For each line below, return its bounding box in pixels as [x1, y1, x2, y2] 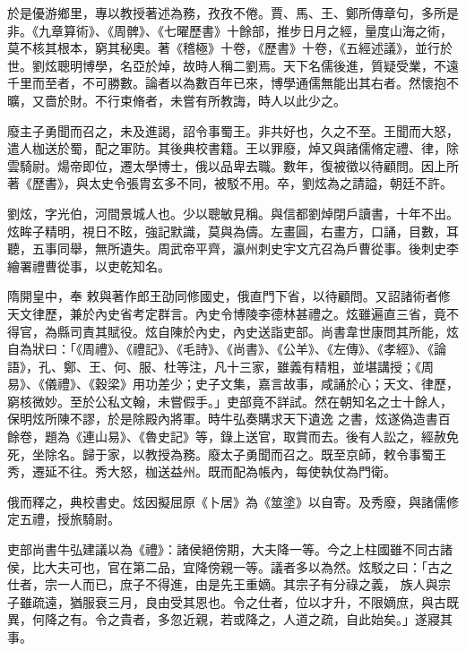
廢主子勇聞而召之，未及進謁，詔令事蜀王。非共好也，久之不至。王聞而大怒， [7, 121, 459, 140]
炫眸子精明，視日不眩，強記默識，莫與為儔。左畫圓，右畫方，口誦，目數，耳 [7, 221, 459, 240]
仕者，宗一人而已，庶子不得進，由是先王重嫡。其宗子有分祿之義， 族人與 [7, 575, 438, 594]
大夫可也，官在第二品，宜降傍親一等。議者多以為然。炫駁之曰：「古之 [44, 557, 453, 576]
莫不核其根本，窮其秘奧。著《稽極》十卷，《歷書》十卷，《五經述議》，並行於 [7, 39, 453, 57]
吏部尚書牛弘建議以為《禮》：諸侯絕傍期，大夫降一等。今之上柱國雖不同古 [7, 540, 440, 559]
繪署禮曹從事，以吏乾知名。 [7, 256, 170, 275]
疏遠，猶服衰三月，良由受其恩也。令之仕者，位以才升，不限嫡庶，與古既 [31, 592, 459, 611]
